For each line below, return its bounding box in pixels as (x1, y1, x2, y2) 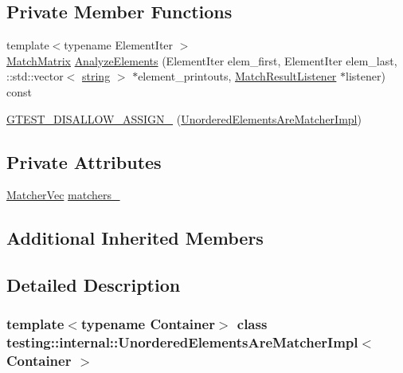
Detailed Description (6, 273, 181, 297)
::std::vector (6, 68, 64, 84)
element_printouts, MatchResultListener (138, 68, 337, 84)
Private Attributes (6, 149, 162, 174)
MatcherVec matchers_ (6, 186, 120, 203)
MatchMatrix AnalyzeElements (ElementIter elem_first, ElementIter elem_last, (6, 52, 397, 69)
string (82, 68, 111, 84)
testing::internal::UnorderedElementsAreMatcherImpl (6, 332, 358, 352)
